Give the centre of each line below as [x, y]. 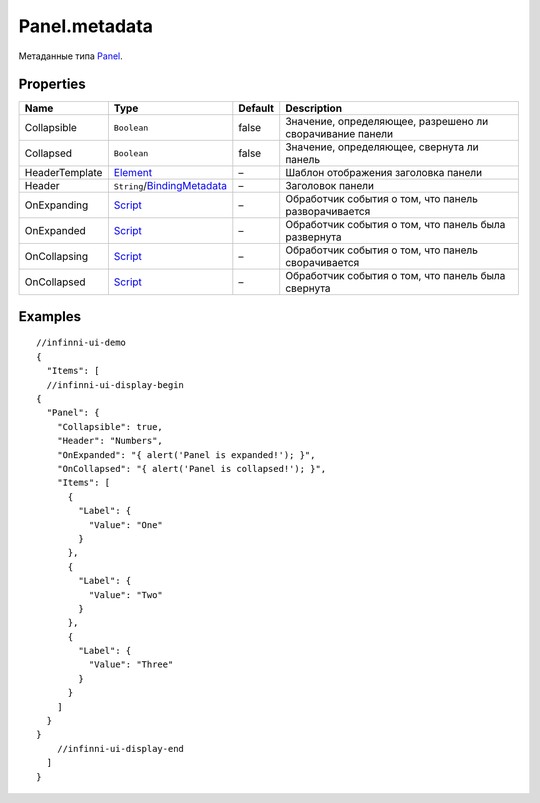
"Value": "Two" [126, 594]
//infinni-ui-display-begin [115, 384]
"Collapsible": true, [110, 426]
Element [133, 173]
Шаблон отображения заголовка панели [384, 173]
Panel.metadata [86, 26]
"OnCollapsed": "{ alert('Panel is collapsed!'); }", [191, 468]
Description [314, 108]
